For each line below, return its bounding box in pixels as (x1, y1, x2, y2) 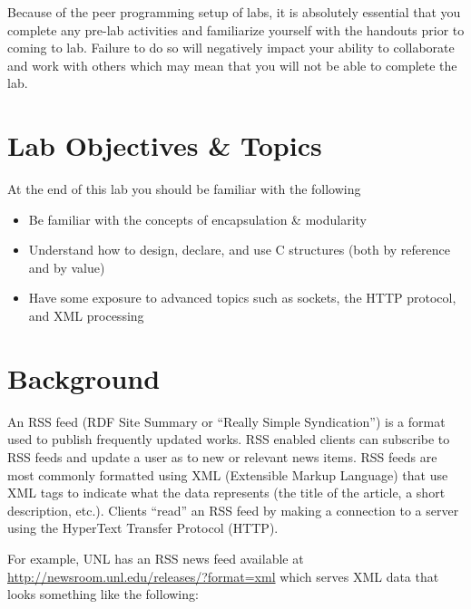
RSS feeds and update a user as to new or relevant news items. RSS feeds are (7, 447, 437, 466)
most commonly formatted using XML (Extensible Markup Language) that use (7, 465, 448, 484)
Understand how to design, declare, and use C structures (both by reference (28, 240, 450, 259)
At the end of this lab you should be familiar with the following (7, 179, 361, 198)
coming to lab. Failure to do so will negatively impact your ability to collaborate (7, 38, 455, 57)
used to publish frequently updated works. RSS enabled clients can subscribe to (7, 430, 450, 449)
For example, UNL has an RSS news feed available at (7, 548, 304, 567)
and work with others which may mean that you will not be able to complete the (7, 55, 457, 74)
